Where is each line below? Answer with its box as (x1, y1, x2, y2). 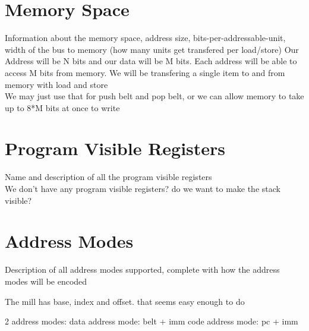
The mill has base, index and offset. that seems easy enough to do (5, 295, 245, 307)
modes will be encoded (5, 275, 87, 287)
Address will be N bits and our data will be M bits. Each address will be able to (5, 55, 297, 67)
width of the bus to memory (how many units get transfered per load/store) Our (5, 43, 299, 55)
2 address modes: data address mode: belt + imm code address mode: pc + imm (5, 315, 298, 327)
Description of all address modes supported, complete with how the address (5, 263, 280, 276)
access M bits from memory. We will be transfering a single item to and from (5, 66, 285, 78)
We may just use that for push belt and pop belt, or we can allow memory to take (5, 90, 304, 102)
